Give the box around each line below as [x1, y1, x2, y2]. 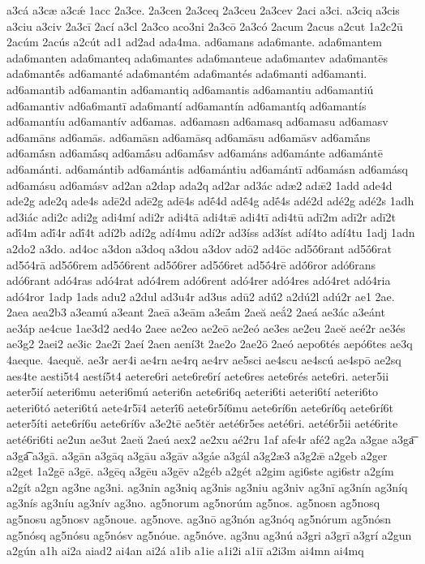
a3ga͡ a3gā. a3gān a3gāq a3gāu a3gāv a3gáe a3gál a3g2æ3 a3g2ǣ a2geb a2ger [6, 446, 388, 463]
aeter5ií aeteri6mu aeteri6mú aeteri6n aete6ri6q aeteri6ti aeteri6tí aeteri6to [6, 383, 378, 400]
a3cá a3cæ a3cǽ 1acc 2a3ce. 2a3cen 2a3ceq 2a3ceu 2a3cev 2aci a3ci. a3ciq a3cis [6, 2, 400, 18]
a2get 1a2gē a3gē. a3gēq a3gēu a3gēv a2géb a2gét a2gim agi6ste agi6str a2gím [6, 463, 394, 480]
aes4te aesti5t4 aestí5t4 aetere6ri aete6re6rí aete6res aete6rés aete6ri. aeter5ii [6, 367, 389, 384]
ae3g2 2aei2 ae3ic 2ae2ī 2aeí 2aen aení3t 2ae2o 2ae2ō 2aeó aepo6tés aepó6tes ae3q [6, 335, 413, 352]
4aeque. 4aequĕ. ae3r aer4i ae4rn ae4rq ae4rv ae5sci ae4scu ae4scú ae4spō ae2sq [6, 351, 401, 368]
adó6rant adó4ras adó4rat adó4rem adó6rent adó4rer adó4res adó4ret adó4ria [6, 272, 391, 289]
